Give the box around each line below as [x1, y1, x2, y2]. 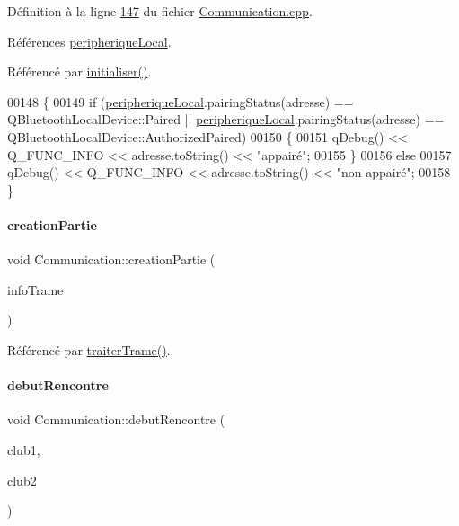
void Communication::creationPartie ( [7, 250, 216, 269]
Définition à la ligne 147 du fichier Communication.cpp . [7, 2, 313, 20]
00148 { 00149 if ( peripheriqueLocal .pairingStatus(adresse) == [7, 92, 354, 111]
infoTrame [7, 280, 64, 299]
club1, [7, 440, 40, 459]
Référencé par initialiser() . [7, 62, 152, 81]
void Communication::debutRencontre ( [7, 410, 225, 429]
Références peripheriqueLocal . [7, 31, 172, 50]
